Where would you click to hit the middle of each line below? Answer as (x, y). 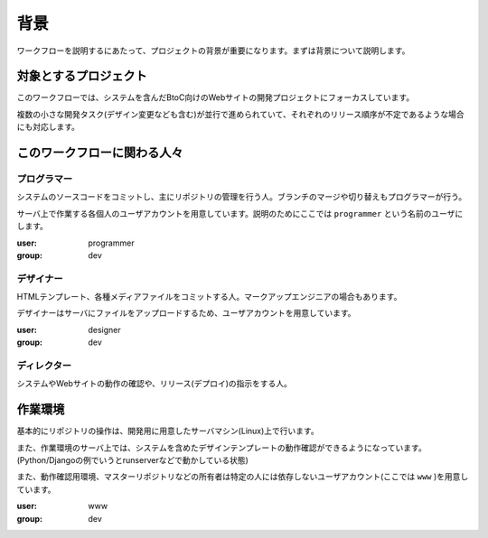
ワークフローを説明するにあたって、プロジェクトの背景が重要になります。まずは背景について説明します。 (213, 51)
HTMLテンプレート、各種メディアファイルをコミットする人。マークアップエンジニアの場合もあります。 (209, 297)
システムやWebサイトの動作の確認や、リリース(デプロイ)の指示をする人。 (155, 384)
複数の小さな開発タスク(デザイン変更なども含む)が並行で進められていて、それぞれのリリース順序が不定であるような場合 (240, 114)
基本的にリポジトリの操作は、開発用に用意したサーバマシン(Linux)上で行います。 (168, 431)
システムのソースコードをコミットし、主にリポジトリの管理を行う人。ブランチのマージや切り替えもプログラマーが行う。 (242, 197)
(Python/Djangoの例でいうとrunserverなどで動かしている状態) (132, 460)
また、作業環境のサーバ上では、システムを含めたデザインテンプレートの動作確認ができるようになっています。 (221, 448)
